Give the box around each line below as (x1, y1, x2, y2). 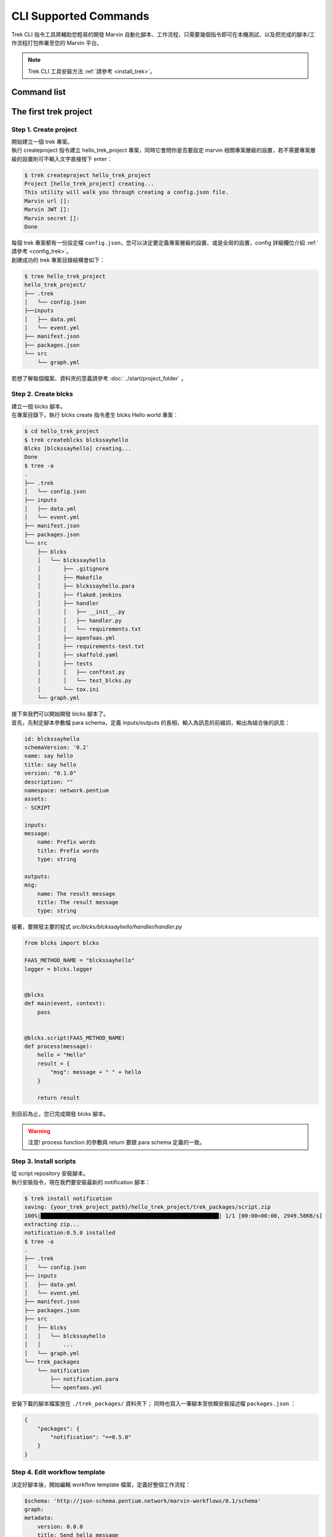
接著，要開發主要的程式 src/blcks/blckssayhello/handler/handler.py (11, 923, 183, 931)
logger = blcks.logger (24, 965, 93, 973)
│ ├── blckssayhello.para (37, 583, 135, 590)
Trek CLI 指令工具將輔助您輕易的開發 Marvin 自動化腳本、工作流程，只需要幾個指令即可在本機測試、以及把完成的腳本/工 (11, 31, 315, 38)
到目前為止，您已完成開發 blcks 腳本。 (11, 1110, 109, 1118)
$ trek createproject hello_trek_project (24, 172, 151, 178)
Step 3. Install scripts (11, 1156, 76, 1165)
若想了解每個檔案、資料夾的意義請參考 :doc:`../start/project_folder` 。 (11, 374, 187, 382)
